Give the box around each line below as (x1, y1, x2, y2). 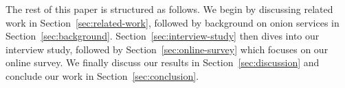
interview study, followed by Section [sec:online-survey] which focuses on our (5, 42, 329, 56)
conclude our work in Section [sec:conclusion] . (5, 68, 199, 83)
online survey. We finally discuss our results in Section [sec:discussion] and (5, 55, 320, 70)
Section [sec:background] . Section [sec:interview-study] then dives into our (5, 29, 320, 43)
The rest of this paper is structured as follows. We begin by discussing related (5, 2, 333, 16)
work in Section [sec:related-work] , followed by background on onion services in (5, 15, 340, 29)
